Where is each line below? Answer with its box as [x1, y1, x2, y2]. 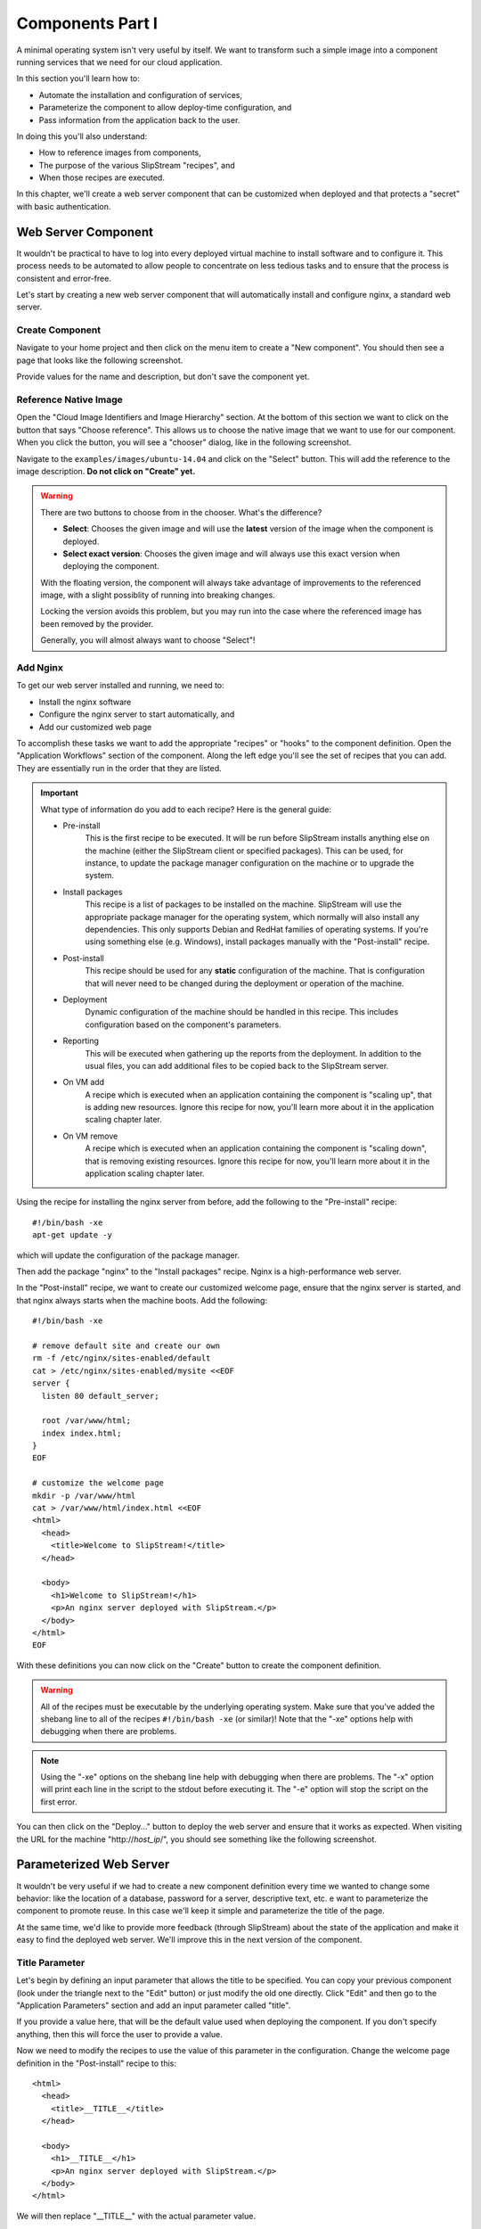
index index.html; [41, 1427, 122, 1438]
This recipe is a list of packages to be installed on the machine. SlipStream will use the [85, 899, 403, 909]
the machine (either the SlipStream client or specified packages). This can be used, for [85, 845, 404, 856]
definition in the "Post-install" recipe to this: [16, 2058, 177, 2069]
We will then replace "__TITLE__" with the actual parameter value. [16, 2210, 256, 2221]
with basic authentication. [16, 201, 111, 211]
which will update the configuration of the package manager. [16, 1249, 240, 1261]
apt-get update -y [32, 1230, 113, 1240]
